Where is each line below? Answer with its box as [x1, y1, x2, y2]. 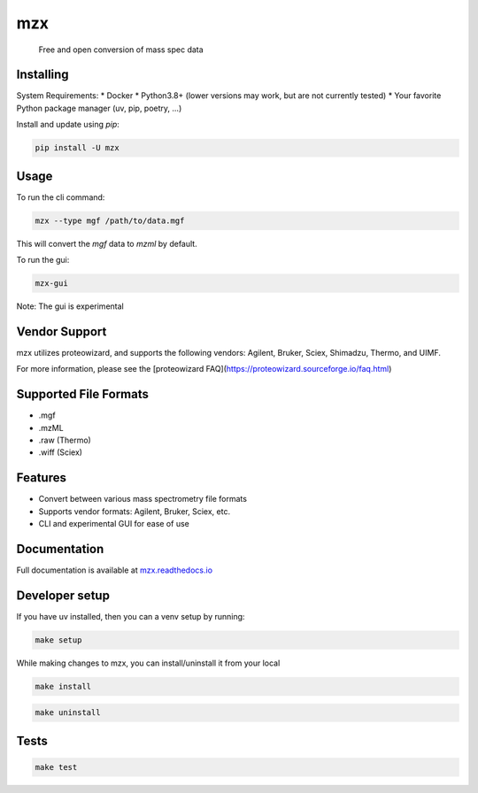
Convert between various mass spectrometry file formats [38, 494, 248, 504]
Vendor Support [16, 324, 107, 339]
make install [35, 681, 92, 691]
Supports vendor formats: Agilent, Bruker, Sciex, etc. [38, 505, 230, 517]
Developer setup [16, 588, 111, 603]
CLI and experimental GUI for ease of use [38, 519, 189, 529]
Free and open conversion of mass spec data [38, 44, 204, 55]
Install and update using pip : [16, 119, 119, 130]
